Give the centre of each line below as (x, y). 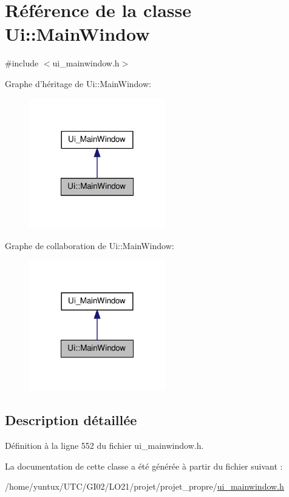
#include (22, 63)
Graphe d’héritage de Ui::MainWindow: (78, 83)
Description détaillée (71, 420)
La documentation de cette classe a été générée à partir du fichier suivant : (144, 466)
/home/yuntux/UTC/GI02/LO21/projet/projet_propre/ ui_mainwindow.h (144, 486)
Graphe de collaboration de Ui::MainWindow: (90, 245)
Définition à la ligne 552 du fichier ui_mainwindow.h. (104, 445)
